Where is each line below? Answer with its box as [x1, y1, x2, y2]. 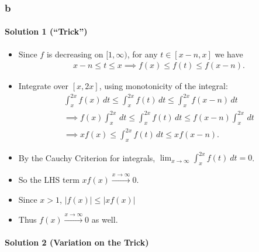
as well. [91, 213, 118, 225]
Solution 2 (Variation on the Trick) [5, 236, 149, 248]
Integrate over [18, 80, 69, 92]
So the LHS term [18, 173, 80, 185]
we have [215, 47, 243, 60]
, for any [127, 47, 158, 60]
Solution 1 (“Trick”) [5, 25, 88, 38]
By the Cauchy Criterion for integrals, [18, 151, 156, 164]
